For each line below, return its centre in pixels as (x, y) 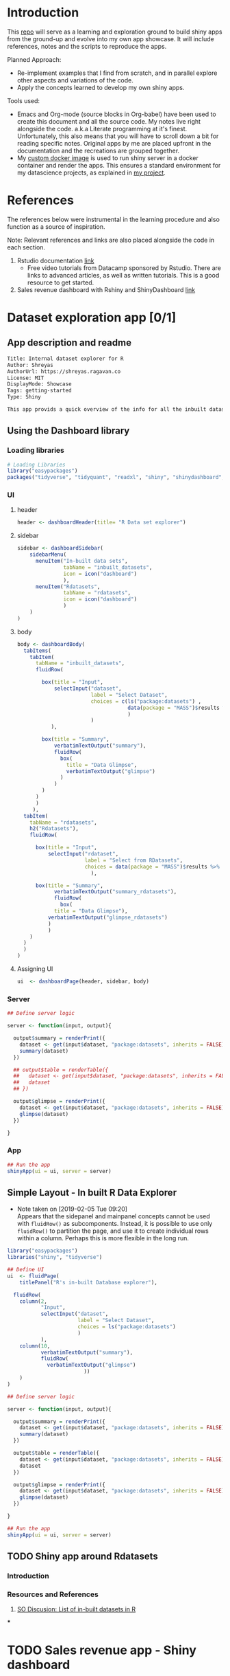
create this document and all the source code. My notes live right (108, 121)
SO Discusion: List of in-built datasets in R (76, 1609)
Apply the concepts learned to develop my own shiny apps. (101, 87)
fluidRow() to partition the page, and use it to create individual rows (113, 1231)
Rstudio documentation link (55, 260)
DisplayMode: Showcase (39, 384)
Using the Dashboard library (68, 431)
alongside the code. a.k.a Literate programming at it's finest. (102, 129)
